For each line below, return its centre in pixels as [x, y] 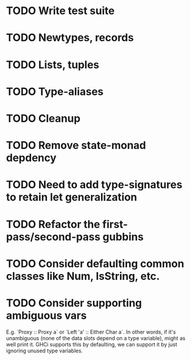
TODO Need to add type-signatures [94, 185]
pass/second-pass [53, 237]
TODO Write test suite [60, 11]
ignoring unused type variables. [45, 351]
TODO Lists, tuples [53, 64]
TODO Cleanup [43, 118]
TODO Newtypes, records [70, 38]
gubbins [123, 237]
